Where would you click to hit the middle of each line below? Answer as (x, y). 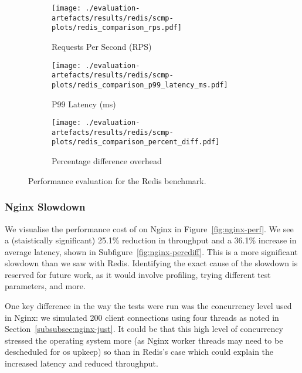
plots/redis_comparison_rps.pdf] (117, 28)
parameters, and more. (45, 286)
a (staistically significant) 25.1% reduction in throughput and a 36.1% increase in (151, 240)
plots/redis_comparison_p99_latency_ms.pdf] (140, 85)
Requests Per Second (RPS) (102, 46)
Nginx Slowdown (45, 207)
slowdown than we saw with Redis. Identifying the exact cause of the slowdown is (151, 263)
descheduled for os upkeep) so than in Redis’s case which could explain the (139, 352)
